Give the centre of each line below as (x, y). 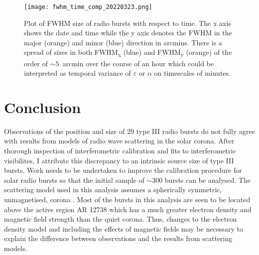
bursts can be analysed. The (207, 180)
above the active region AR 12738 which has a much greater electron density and (128, 209)
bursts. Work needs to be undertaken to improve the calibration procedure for (123, 170)
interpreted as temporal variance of (77, 73)
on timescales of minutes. (192, 73)
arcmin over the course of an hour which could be (138, 63)
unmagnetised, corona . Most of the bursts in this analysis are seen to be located (127, 199)
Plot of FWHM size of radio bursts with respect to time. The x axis (128, 23)
